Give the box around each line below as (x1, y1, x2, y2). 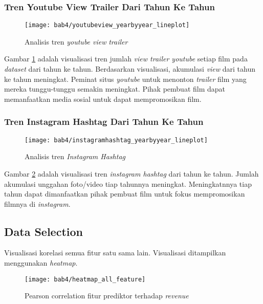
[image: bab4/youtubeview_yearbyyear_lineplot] (25, 21, 190, 29)
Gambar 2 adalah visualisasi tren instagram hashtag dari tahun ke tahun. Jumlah (4, 168, 259, 179)
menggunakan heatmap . (4, 257, 78, 268)
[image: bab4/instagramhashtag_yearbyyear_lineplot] (25, 136, 208, 144)
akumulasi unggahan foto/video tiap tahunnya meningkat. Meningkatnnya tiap (4, 178, 252, 189)
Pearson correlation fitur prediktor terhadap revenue (25, 290, 189, 301)
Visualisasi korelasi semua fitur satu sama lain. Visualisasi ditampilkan (4, 247, 226, 258)
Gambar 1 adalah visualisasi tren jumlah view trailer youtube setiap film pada (4, 53, 248, 64)
